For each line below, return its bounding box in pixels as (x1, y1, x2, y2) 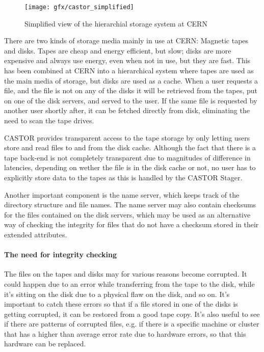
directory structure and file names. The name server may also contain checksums (4, 199, 256, 210)
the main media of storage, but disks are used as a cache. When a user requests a (4, 75, 258, 86)
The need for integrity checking (4, 249, 117, 260)
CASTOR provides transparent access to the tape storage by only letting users (4, 132, 250, 143)
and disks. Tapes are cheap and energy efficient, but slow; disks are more (4, 45, 231, 56)
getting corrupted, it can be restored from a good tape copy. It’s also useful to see (4, 308, 260, 319)
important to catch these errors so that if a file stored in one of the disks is (4, 299, 238, 309)
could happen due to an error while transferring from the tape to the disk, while (4, 278, 255, 289)
